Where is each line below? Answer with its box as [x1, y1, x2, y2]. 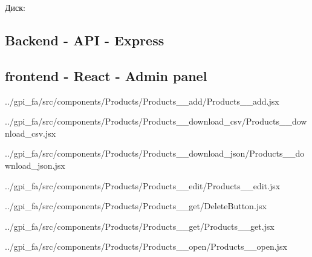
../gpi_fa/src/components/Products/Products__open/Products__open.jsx [5, 240, 287, 253]
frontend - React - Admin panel [5, 66, 207, 85]
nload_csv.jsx [5, 126, 56, 139]
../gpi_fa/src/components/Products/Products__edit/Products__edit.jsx [5, 179, 281, 192]
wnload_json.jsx [5, 158, 65, 171]
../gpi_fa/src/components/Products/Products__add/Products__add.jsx [5, 94, 279, 107]
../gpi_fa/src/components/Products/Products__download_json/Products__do [5, 147, 305, 160]
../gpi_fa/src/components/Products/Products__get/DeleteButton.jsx [5, 200, 267, 212]
